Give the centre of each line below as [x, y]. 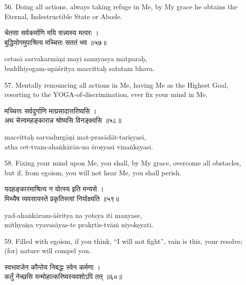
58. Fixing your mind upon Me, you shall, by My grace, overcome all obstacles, [123, 163]
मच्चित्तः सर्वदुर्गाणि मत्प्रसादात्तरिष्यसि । [51, 110]
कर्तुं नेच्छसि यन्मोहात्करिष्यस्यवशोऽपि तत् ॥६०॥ [63, 276]
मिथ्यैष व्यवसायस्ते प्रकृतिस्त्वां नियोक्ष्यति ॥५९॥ [62, 198]
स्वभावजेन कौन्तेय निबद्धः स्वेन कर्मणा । [53, 267]
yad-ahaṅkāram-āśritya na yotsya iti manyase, [73, 215]
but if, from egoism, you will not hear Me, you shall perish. [93, 172]
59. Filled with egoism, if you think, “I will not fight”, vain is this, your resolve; [123, 241]
